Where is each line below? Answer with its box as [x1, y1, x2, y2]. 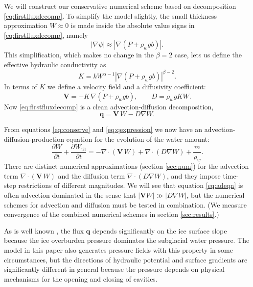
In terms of [4, 81, 37, 92]
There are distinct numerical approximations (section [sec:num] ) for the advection [4, 161, 249, 171]
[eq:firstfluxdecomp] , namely [4, 29, 88, 40]
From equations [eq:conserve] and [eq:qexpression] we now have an [4, 124, 203, 134]
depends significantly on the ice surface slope [92, 225, 227, 235]
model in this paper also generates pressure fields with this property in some [4, 245, 233, 255]
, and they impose [167, 170, 221, 181]
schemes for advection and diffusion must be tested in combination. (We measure [4, 199, 247, 209]
